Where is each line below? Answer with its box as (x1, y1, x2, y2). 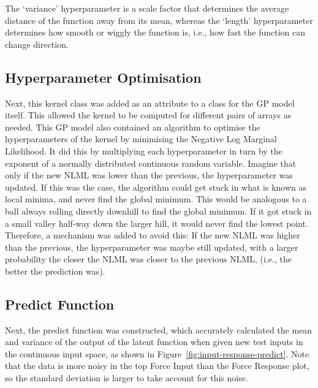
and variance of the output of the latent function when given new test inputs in (5, 335, 303, 348)
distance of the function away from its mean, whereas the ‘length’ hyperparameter (5, 13, 313, 26)
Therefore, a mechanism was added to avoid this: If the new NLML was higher (5, 229, 300, 242)
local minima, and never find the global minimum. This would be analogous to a (5, 192, 307, 205)
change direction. (5, 37, 69, 50)
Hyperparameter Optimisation (5, 67, 202, 86)
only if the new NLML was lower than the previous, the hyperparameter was (5, 169, 293, 181)
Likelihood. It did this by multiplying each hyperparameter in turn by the (5, 144, 282, 157)
